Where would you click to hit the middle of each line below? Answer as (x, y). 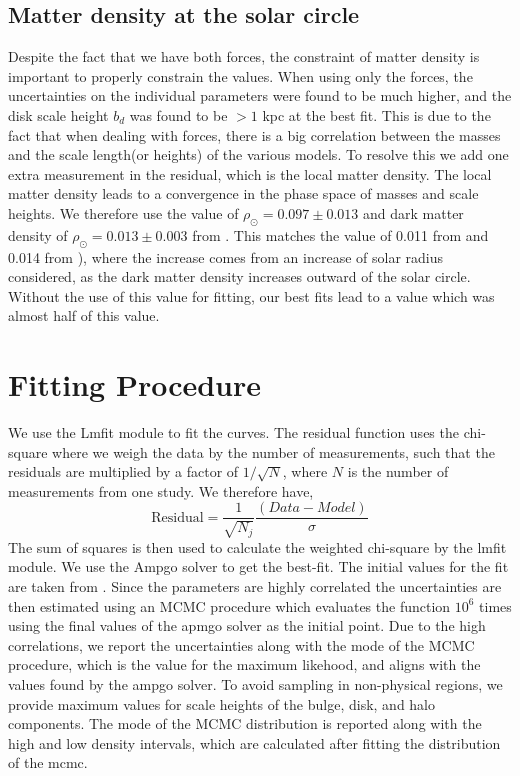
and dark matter (413, 212)
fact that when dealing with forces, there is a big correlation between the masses (254, 134)
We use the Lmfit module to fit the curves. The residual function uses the (233, 432)
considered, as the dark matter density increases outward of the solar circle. (239, 276)
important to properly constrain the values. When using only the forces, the (240, 75)
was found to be (178, 114)
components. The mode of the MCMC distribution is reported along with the (245, 723)
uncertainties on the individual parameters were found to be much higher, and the (260, 95)
